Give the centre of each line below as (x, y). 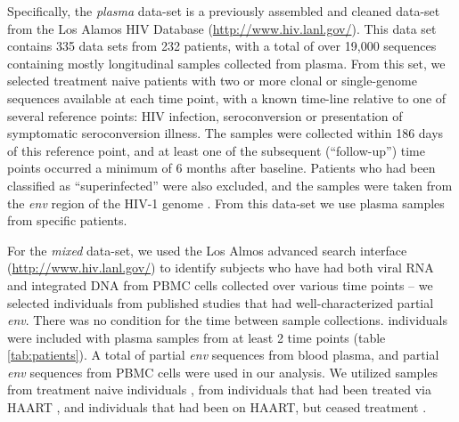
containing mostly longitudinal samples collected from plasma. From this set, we (226, 63)
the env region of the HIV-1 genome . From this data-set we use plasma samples (226, 203)
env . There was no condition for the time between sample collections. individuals (228, 320)
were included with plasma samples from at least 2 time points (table (197, 337)
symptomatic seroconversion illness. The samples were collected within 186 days (225, 133)
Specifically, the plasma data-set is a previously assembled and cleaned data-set (224, 11)
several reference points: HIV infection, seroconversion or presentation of (205, 115)
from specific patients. (67, 220)
